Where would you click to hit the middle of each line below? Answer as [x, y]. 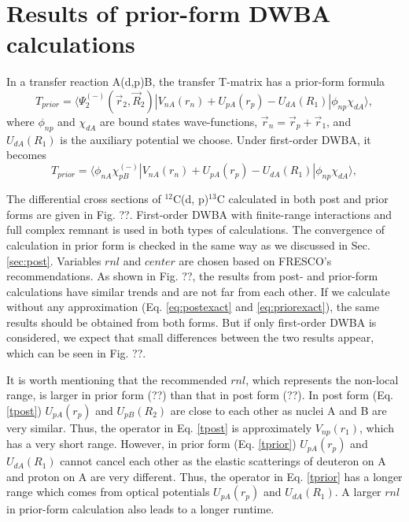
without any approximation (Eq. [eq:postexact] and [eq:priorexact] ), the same [193, 307]
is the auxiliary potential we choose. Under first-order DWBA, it [216, 139]
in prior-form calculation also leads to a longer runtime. [140, 509]
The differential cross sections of [84, 199]
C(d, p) [191, 199]
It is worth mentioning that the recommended [117, 379]
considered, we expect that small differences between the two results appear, [190, 337]
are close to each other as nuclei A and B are [278, 410]
